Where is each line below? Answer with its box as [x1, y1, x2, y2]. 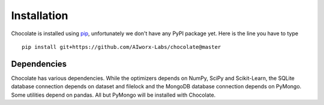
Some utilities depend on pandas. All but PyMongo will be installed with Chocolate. [11, 91, 216, 98]
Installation [11, 9, 68, 22]
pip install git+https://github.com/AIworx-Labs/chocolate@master [22, 44, 221, 50]
